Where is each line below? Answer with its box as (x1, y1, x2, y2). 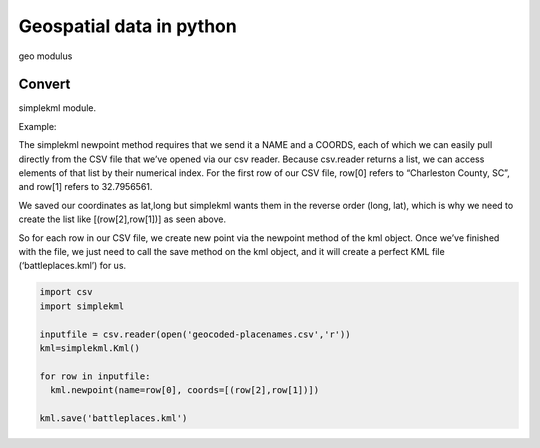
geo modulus (18, 50, 73, 62)
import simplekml (39, 300, 125, 312)
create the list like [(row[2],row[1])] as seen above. (18, 213, 227, 225)
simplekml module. (18, 102, 97, 114)
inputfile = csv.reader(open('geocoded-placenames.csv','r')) (39, 328, 351, 340)
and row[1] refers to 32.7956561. (18, 181, 153, 193)
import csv (39, 286, 93, 298)
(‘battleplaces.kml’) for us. (18, 260, 127, 272)
